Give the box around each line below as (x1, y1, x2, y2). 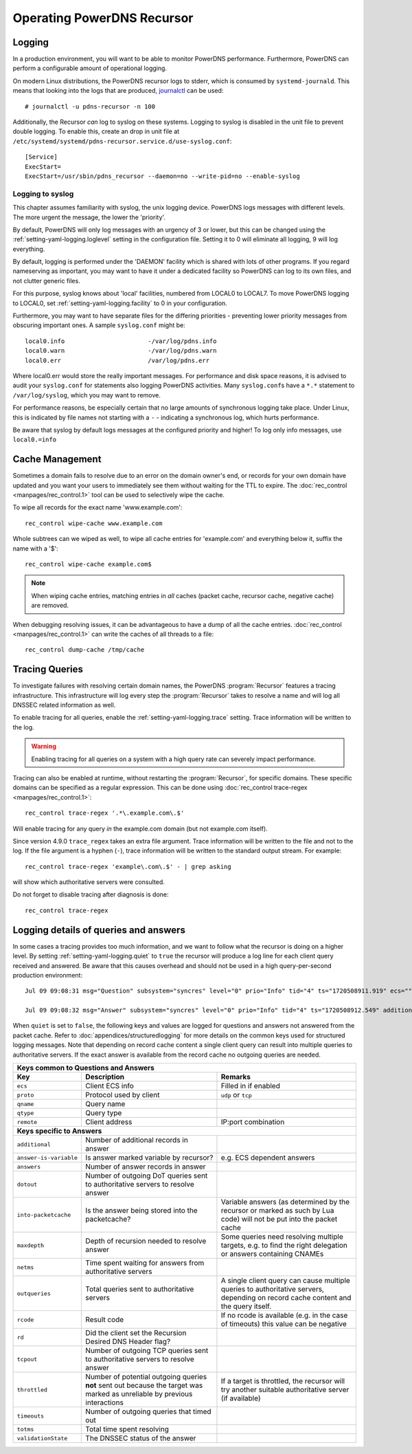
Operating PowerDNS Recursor (12, 10, 194, 25)
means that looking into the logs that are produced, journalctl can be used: (12, 87, 224, 95)
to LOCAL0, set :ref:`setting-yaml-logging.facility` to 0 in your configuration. (12, 299, 228, 307)
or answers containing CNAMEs (220, 1249, 324, 1259)
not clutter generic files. (12, 276, 80, 285)
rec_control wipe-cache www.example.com (25, 519, 163, 527)
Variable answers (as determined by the (220, 1197, 350, 1207)
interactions (85, 1398, 124, 1407)
